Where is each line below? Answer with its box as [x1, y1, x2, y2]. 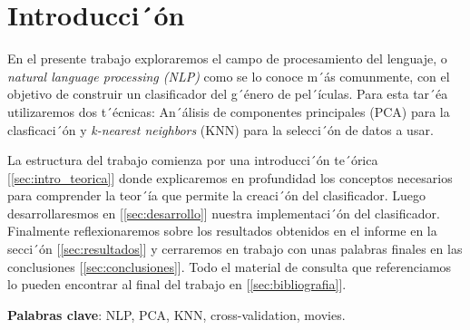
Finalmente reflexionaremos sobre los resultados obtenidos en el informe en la [7, 221, 437, 240]
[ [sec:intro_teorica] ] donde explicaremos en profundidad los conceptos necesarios [7, 168, 453, 187]
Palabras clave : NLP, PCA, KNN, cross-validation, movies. [7, 305, 346, 324]
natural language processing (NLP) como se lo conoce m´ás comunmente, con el [7, 66, 450, 85]
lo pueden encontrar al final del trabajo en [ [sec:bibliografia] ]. [7, 275, 347, 294]
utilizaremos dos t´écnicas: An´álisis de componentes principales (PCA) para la [7, 102, 450, 121]
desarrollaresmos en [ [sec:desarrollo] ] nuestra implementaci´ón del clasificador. [7, 203, 440, 222]
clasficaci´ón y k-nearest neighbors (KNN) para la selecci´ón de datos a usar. [7, 120, 434, 139]
